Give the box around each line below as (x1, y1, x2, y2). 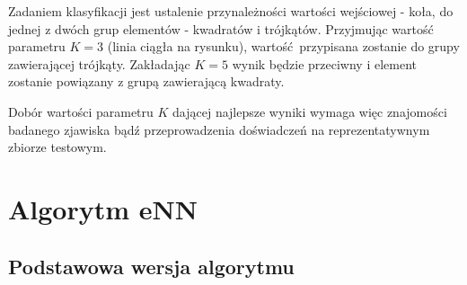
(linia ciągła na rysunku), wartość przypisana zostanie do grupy (107, 37, 460, 56)
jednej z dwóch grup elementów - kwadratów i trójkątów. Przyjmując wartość (8, 19, 434, 38)
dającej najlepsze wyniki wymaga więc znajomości (172, 102, 447, 120)
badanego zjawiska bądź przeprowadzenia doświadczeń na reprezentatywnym (8, 120, 430, 138)
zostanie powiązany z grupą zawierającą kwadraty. (8, 72, 285, 91)
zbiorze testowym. (8, 138, 107, 156)
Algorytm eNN (8, 190, 198, 227)
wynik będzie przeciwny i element (232, 54, 417, 73)
